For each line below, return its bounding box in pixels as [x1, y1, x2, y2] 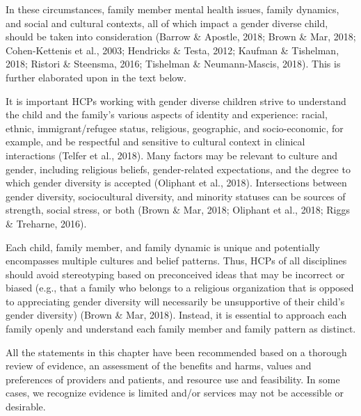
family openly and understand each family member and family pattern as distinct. [6, 321, 356, 336]
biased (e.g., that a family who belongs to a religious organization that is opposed [6, 280, 354, 295]
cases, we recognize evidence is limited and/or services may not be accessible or [6, 385, 344, 400]
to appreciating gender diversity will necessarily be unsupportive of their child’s [6, 294, 345, 308]
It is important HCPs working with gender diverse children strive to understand [6, 93, 346, 108]
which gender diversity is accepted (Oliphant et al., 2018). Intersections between [6, 175, 347, 190]
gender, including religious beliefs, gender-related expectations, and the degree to [6, 161, 351, 176]
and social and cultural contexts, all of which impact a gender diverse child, [6, 15, 328, 30]
